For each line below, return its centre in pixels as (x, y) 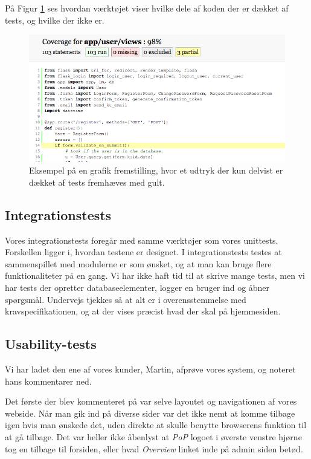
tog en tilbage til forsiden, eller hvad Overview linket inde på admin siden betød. (154, 448)
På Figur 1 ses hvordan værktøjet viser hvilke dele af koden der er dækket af (147, 8)
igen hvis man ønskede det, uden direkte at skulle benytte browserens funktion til (156, 425)
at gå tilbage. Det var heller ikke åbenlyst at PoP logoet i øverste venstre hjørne (153, 437)
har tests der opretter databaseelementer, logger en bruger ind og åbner (137, 288)
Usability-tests (51, 344)
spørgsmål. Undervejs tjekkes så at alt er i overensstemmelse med (126, 299)
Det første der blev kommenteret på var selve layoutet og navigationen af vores (151, 401)
